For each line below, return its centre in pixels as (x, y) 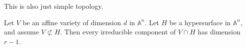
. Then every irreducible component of (118, 32)
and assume (21, 32)
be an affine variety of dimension (72, 22)
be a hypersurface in (200, 22)
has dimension (219, 32)
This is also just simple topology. (54, 6)
